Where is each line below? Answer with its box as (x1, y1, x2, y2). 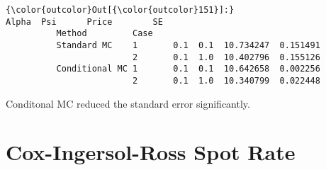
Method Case (56, 28, 153, 39)
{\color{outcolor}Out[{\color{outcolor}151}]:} (6, 5, 235, 15)
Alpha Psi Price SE (6, 16, 163, 27)
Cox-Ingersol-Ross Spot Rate (6, 137, 296, 166)
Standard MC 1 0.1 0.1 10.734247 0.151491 (56, 40, 320, 50)
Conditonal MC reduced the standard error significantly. (6, 96, 250, 110)
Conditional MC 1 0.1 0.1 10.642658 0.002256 (56, 64, 320, 74)
